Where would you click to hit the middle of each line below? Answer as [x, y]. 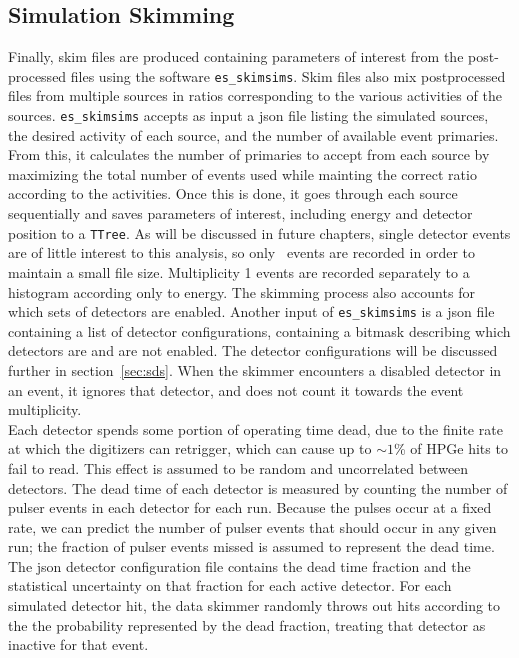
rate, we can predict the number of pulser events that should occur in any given [252, 526]
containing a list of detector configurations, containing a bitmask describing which [259, 330]
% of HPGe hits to [451, 448]
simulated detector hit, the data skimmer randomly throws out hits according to [254, 605]
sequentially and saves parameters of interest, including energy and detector [240, 213]
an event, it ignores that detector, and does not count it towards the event [236, 389]
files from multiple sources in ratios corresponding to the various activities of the [255, 95]
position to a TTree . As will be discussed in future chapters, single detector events [259, 232]
